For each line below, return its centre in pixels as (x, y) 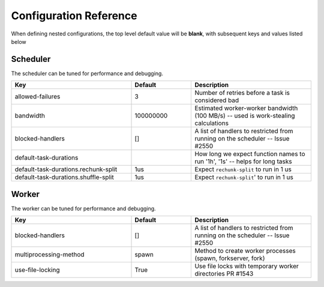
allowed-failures (37, 97)
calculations (212, 123)
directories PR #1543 (224, 274)
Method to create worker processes (245, 251)
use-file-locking (37, 270)
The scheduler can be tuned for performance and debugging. (87, 73)
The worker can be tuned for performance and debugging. (83, 208)
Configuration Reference (74, 16)
